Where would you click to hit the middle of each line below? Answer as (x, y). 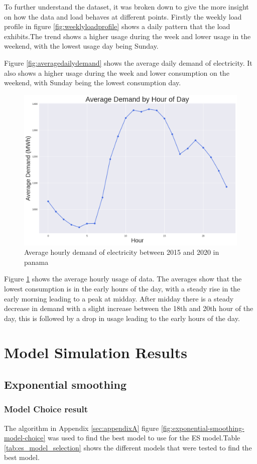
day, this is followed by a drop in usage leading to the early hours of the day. (122, 318)
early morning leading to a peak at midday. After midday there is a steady (119, 298)
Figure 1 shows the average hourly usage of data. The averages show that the (123, 279)
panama (36, 262)
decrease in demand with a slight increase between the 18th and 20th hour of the (129, 308)
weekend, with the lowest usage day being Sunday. (81, 46)
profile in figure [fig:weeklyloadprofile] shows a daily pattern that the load (117, 26)
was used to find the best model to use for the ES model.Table (144, 438)
